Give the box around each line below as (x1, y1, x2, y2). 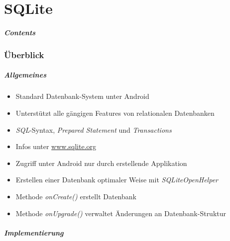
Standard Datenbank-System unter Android (15, 91, 149, 101)
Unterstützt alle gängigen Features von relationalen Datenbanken (15, 108, 215, 118)
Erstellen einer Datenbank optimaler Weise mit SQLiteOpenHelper (15, 174, 218, 185)
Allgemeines (4, 70, 46, 80)
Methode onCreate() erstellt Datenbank (15, 191, 136, 201)
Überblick (4, 48, 44, 61)
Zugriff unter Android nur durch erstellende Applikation (15, 158, 187, 168)
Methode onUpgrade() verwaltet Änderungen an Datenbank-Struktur (15, 208, 227, 218)
